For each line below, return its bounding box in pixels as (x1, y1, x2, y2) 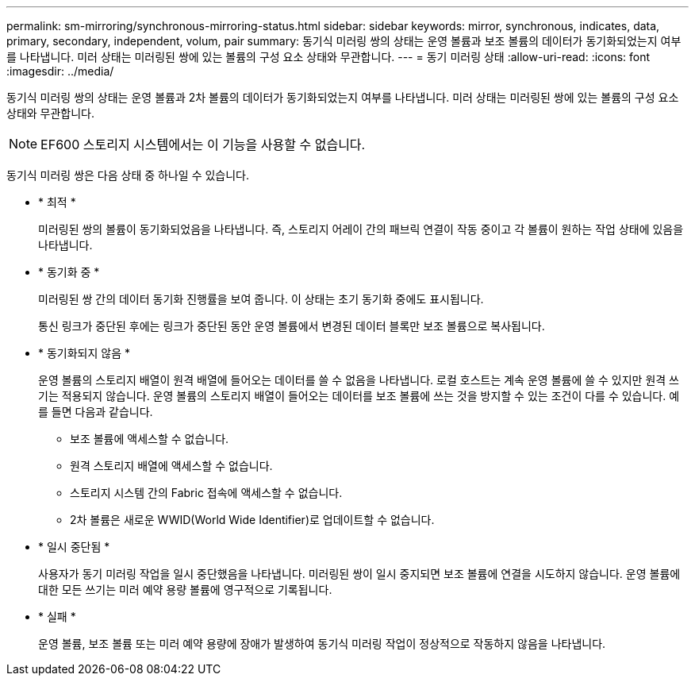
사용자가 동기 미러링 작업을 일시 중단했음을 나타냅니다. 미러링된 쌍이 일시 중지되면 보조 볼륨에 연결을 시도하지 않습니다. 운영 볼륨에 (38, 567, 681, 580)
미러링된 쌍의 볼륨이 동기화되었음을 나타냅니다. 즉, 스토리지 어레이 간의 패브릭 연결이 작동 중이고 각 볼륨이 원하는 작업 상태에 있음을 (38, 222, 684, 236)
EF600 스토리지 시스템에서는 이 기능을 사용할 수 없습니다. (40, 137, 366, 152)
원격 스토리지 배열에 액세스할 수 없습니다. (70, 459, 273, 472)
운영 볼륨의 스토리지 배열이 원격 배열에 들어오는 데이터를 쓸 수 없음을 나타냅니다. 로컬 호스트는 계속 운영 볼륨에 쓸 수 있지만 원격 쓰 (38, 373, 679, 387)
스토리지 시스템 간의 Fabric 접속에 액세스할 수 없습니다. (70, 486, 343, 499)
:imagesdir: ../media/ (6, 64, 114, 78)
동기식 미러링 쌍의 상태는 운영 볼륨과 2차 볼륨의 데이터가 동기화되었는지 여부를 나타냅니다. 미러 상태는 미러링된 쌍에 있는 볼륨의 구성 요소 (6, 91, 679, 104)
